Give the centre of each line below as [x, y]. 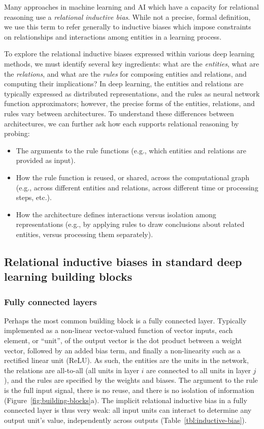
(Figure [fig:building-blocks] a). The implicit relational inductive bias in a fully [126, 400]
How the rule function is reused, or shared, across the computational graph [133, 177]
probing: [17, 133]
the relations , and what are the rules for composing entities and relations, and [125, 73]
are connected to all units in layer [199, 370]
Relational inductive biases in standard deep [123, 261]
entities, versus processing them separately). [85, 234]
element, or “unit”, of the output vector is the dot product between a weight [123, 340]
